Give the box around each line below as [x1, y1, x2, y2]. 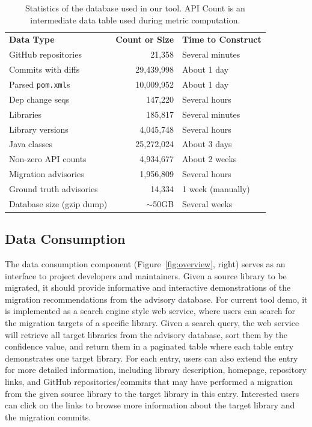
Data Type [9, 33, 55, 46]
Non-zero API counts [9, 153, 87, 165]
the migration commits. [5, 410, 91, 423]
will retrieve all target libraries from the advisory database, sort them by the [5, 328, 288, 341]
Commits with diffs [9, 63, 80, 76]
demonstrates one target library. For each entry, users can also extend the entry [5, 351, 298, 364]
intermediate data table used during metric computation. [30, 13, 240, 26]
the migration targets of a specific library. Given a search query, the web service [5, 316, 299, 329]
